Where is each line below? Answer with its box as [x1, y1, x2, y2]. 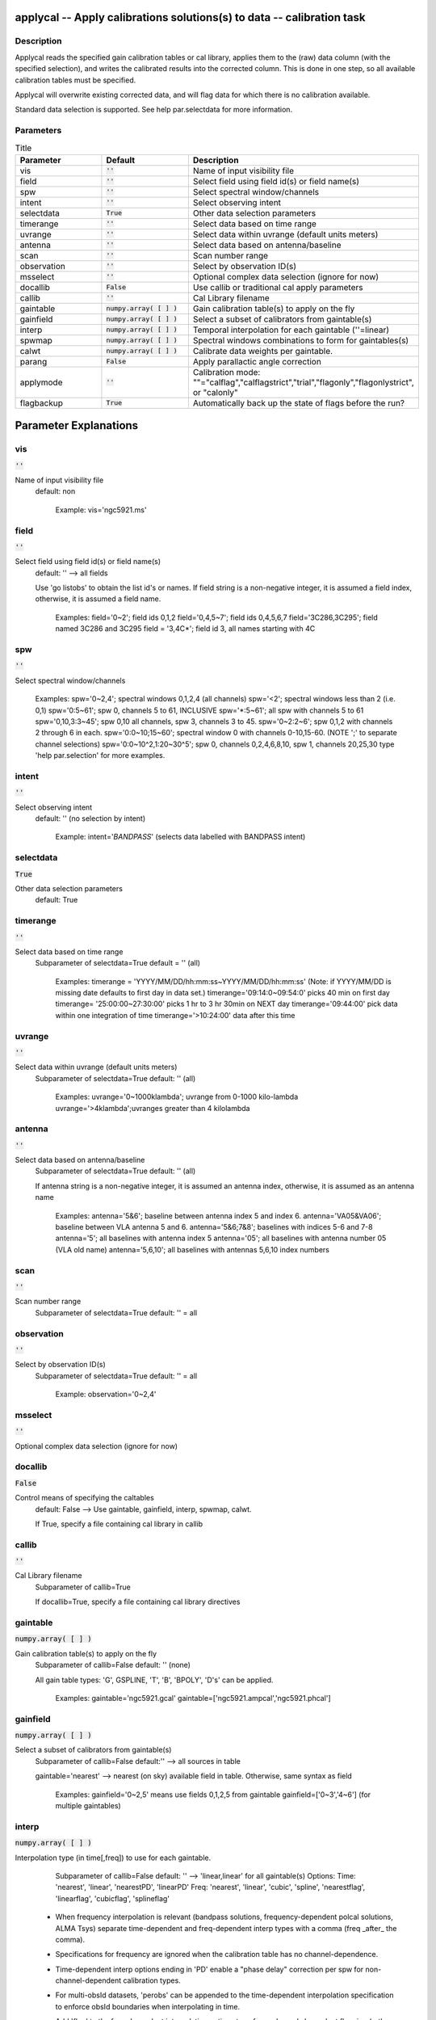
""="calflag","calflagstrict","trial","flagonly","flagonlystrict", [192, 377, 415, 388]
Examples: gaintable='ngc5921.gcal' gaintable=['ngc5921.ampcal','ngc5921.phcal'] [55, 1693, 331, 1702]
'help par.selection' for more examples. [35, 751, 166, 760]
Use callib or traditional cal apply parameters [192, 281, 363, 292]
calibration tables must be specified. [15, 75, 136, 85]
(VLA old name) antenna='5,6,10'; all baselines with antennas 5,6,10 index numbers [55, 1244, 330, 1254]
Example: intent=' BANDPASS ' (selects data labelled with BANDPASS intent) [55, 832, 306, 842]
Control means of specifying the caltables [15, 1493, 155, 1503]
